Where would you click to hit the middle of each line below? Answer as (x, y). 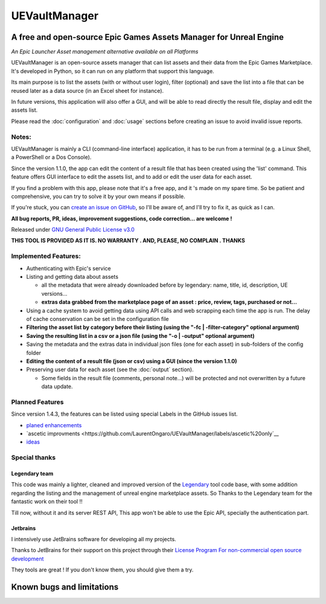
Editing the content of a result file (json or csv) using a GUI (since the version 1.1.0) (132, 361)
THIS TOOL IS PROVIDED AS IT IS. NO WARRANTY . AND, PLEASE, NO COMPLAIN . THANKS (128, 241)
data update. (57, 387)
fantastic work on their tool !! (47, 501)
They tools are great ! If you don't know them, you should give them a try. (102, 570)
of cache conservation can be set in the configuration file (97, 319)
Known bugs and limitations (65, 587)
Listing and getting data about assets (72, 276)
